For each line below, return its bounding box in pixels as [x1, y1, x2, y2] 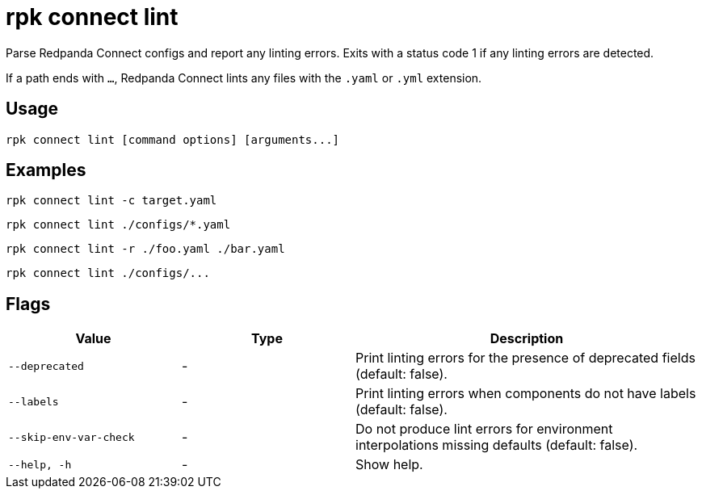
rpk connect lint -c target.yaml [6, 194, 217, 208]
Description [490, 330, 564, 347]
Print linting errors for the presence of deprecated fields [355, 350, 696, 367]
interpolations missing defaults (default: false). [355, 437, 638, 454]
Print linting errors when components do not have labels [355, 385, 696, 402]
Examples [6, 160, 86, 181]
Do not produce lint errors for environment [355, 421, 613, 438]
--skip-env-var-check [8, 430, 135, 443]
